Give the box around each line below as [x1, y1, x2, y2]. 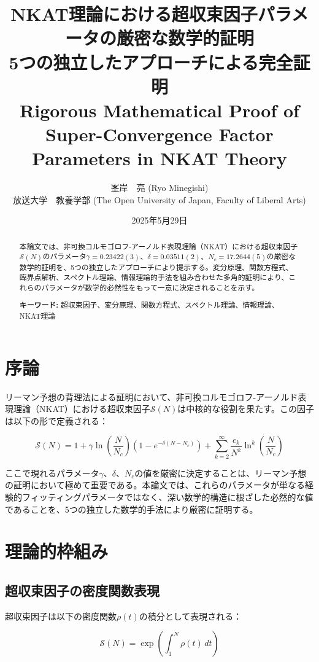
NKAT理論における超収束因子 [10, 1, 258, 26]
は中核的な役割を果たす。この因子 [177, 402, 314, 415]
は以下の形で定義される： [5, 414, 108, 427]
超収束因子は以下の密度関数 [5, 609, 117, 622]
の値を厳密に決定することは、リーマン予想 [134, 466, 307, 479]
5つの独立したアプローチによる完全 [9, 49, 293, 74]
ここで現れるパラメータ [5, 466, 99, 479]
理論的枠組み [5, 539, 109, 564]
